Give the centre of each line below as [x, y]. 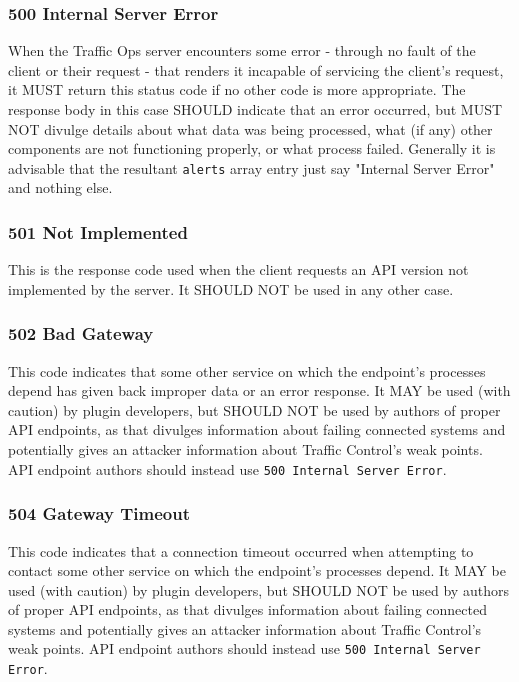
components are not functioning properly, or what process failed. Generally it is [252, 148]
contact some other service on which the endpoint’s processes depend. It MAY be [257, 570]
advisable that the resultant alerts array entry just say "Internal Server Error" [251, 167]
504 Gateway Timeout [99, 513]
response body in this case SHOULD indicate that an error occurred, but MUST [255, 109]
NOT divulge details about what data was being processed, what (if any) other [250, 128]
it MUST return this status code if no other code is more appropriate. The [237, 89]
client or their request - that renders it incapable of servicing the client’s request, [256, 69]
